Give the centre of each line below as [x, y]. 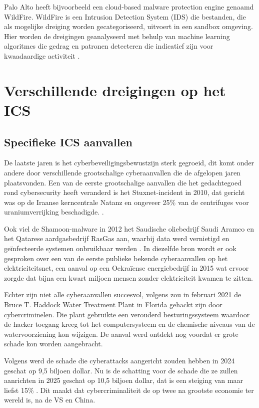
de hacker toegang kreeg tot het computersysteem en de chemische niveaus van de [129, 324]
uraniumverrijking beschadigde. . [54, 212]
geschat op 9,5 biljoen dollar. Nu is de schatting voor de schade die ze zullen [121, 370]
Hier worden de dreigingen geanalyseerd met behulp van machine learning [117, 36]
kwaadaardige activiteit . [42, 55]
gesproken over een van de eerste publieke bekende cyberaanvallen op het [116, 258]
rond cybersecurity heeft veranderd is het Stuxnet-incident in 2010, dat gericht [124, 192]
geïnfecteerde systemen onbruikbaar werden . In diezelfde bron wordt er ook [120, 248]
